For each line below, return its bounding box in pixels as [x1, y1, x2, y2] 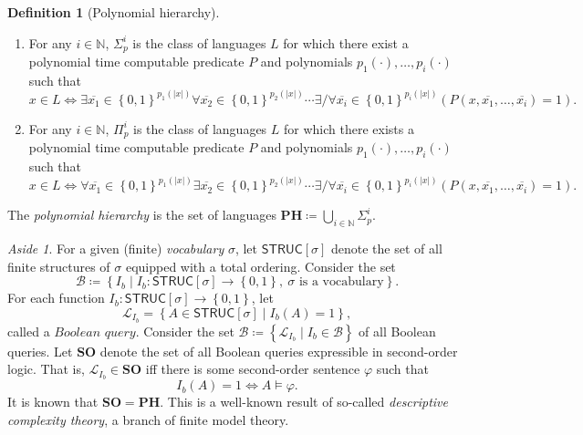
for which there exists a [284, 119, 414, 138]
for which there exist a [283, 33, 409, 52]
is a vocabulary [298, 275, 384, 289]
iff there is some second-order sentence [145, 359, 360, 378]
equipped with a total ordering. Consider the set [125, 256, 396, 275]
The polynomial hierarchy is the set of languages [7, 205, 276, 224]
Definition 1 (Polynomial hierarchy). [7, 3, 220, 21]
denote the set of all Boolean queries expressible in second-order [99, 341, 458, 360]
